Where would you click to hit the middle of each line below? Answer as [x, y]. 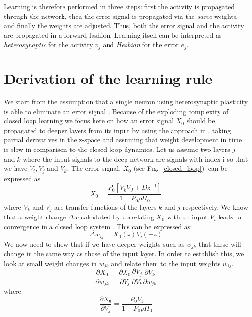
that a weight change [35, 217]
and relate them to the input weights [166, 263]
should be [201, 121]
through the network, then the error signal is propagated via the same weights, [121, 16]
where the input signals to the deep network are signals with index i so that [135, 158]
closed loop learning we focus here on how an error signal [89, 121]
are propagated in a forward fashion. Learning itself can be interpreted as [113, 35]
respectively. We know [215, 207]
